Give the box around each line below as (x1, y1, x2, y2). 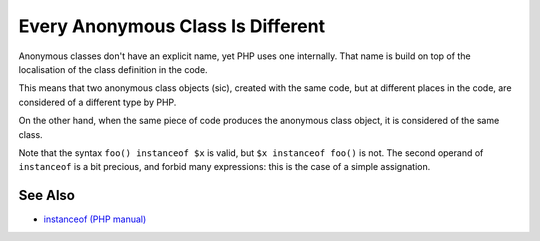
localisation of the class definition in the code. (18, 63, 209, 75)
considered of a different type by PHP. (18, 96, 177, 108)
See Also (18, 187, 75, 204)
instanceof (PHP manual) (43, 213, 147, 225)
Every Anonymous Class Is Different (18, 15, 325, 37)
